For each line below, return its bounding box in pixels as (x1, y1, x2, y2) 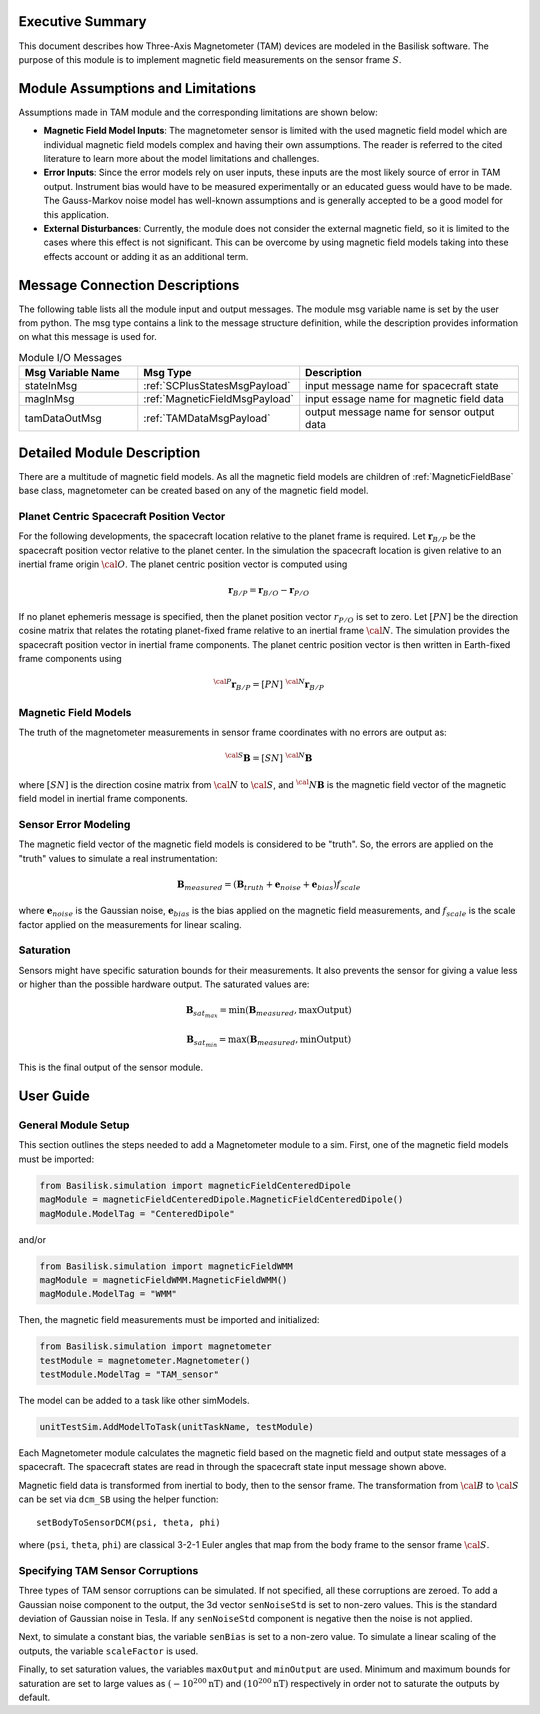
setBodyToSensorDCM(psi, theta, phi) (36, 1516, 222, 1528)
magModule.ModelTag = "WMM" (39, 1288, 177, 1300)
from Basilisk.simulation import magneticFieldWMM (39, 1260, 294, 1272)
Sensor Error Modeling (18, 817, 131, 831)
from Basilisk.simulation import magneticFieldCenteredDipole (39, 1180, 351, 1191)
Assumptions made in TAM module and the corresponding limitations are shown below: (18, 106, 379, 118)
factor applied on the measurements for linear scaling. (18, 918, 242, 930)
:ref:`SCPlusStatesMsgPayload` (143, 379, 291, 393)
